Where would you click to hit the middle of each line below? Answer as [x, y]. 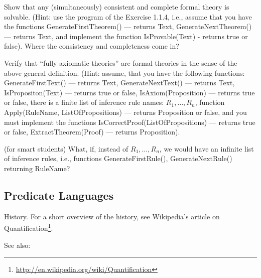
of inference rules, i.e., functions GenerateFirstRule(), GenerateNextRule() [118, 158]
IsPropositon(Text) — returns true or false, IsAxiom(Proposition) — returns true [129, 92]
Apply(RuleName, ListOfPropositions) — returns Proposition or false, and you [125, 112]
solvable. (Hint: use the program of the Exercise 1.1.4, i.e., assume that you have [128, 16]
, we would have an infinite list [207, 148]
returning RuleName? [37, 168]
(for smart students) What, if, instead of [66, 148]
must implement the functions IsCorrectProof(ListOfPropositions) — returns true [130, 122]
